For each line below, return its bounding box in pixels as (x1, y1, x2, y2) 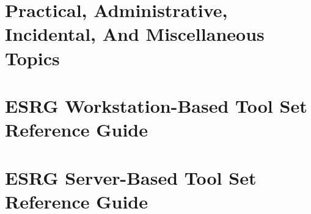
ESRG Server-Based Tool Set (5, 165, 257, 190)
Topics (5, 45, 60, 70)
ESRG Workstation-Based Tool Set (5, 93, 307, 118)
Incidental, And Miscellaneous (5, 21, 265, 46)
